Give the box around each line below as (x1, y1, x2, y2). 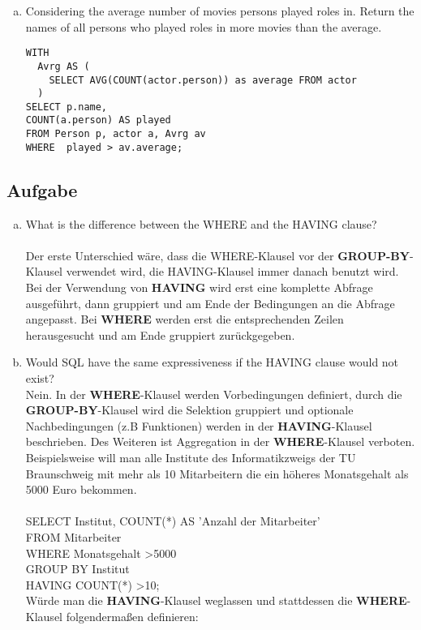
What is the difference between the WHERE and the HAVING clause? (25, 215, 377, 232)
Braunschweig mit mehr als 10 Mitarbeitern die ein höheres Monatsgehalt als (25, 465, 409, 482)
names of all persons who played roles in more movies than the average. (25, 18, 382, 35)
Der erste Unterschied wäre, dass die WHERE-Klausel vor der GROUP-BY (25, 246, 410, 264)
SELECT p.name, (25, 101, 108, 113)
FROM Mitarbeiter (25, 528, 122, 545)
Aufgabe (6, 177, 78, 202)
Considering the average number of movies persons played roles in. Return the (25, 2, 415, 19)
